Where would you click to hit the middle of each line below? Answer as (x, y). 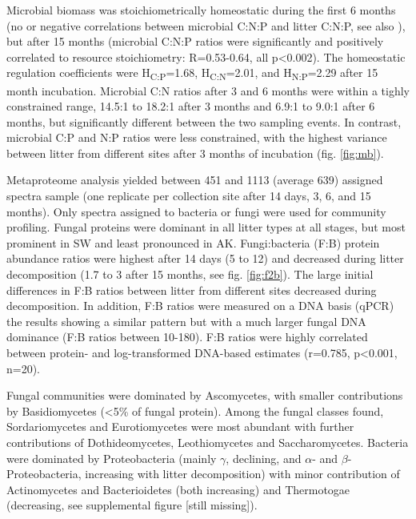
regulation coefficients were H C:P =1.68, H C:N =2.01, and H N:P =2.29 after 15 (192, 74)
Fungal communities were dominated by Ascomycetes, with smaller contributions (205, 395)
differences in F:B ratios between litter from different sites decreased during (192, 290)
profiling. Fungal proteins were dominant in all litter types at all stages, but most (206, 227)
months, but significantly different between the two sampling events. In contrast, (204, 121)
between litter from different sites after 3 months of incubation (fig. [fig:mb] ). (195, 153)
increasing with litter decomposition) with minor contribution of (242, 474)
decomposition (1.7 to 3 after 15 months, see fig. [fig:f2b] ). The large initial (190, 274)
